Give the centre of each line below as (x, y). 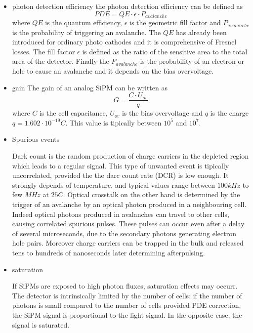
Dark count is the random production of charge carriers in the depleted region (130, 156)
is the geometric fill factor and (175, 22)
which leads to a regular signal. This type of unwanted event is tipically (121, 165)
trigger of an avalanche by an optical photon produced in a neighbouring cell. (129, 204)
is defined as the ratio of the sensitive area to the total (165, 51)
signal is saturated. (41, 324)
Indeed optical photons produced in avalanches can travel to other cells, (121, 214)
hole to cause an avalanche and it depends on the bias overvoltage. (113, 71)
